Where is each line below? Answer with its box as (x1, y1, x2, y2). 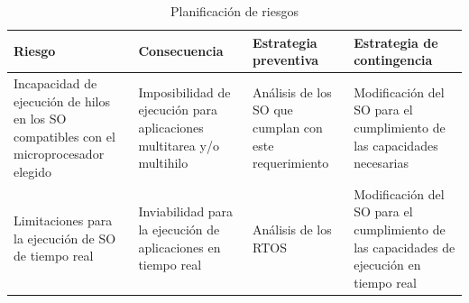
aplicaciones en (138, 237, 221, 256)
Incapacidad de (14, 74, 97, 93)
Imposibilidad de (138, 82, 231, 101)
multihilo (138, 153, 189, 172)
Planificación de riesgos (170, 2, 299, 20)
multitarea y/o (138, 135, 219, 154)
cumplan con (253, 118, 323, 137)
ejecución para (138, 100, 217, 119)
